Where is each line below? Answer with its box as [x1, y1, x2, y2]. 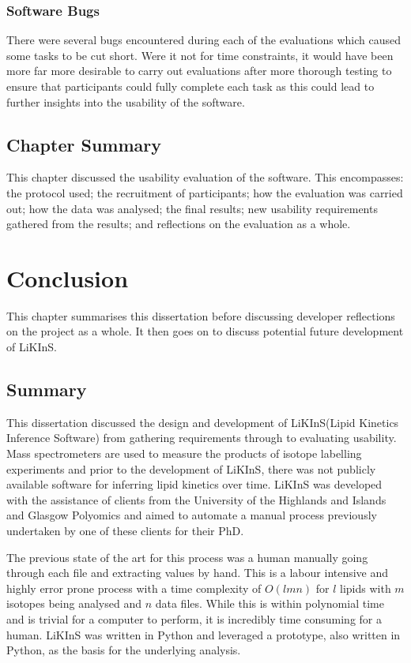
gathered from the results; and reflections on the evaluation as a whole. [6, 215, 351, 232]
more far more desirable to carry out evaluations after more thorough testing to [6, 62, 392, 79]
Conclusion [6, 261, 129, 294]
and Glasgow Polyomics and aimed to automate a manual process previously [6, 507, 377, 523]
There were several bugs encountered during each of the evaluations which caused [6, 32, 402, 48]
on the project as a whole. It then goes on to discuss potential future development [6, 323, 404, 339]
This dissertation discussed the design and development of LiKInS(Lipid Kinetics [6, 414, 399, 430]
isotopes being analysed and [6, 595, 141, 612]
